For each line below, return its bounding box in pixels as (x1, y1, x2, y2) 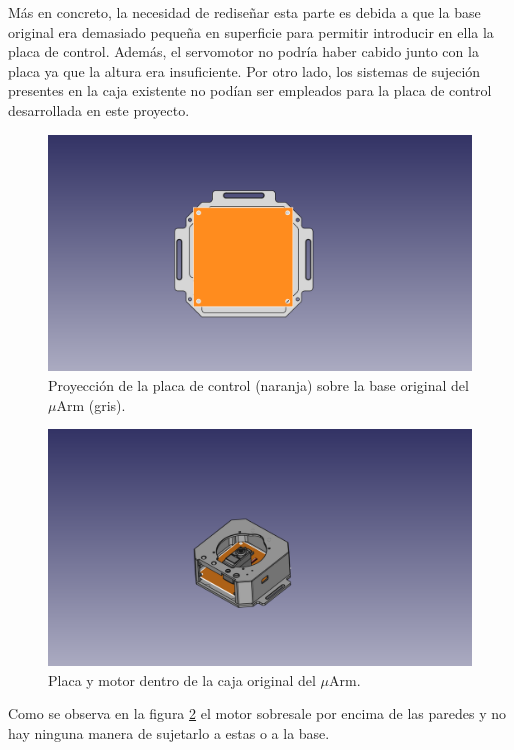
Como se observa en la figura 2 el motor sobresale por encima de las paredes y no (8, 703, 507, 724)
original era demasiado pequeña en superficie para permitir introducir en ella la (8, 21, 494, 42)
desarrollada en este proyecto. (8, 99, 190, 120)
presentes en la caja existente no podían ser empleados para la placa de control (8, 80, 492, 101)
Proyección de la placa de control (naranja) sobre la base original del (48, 375, 469, 395)
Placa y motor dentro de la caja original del (48, 669, 316, 690)
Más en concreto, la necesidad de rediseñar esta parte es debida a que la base (8, 2, 481, 22)
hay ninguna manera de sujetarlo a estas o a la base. (8, 722, 330, 743)
